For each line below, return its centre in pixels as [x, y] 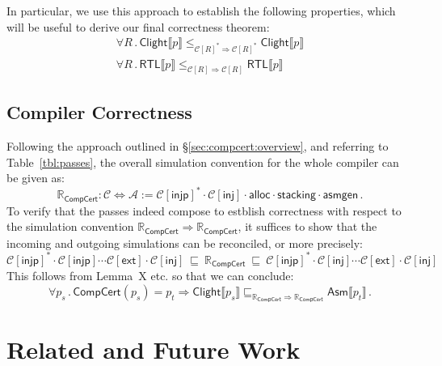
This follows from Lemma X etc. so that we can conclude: [150, 276]
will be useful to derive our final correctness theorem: [138, 26]
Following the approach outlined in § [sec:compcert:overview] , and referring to [198, 146]
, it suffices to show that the [307, 226]
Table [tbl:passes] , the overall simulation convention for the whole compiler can [203, 162]
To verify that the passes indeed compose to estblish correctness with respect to [204, 210]
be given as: [36, 178]
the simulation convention [70, 226]
